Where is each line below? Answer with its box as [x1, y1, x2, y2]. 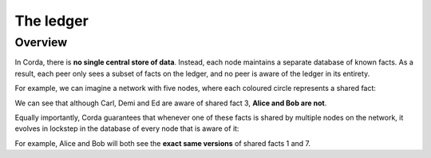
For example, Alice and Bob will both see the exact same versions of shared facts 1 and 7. [14, 138, 311, 148]
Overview [14, 35, 68, 49]
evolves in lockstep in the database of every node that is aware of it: [14, 124, 239, 133]
